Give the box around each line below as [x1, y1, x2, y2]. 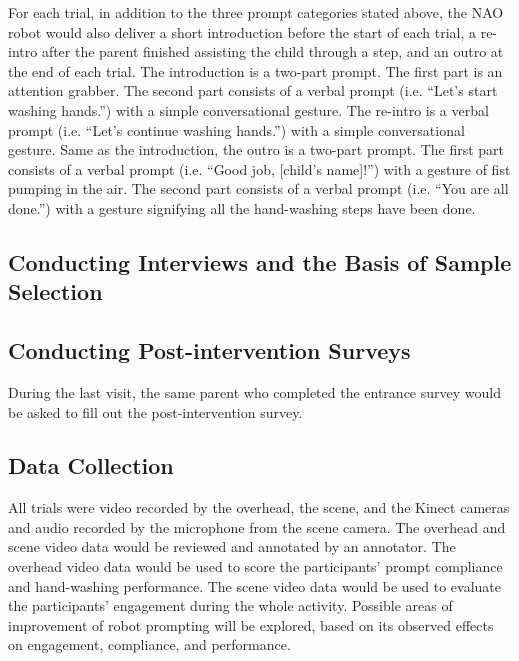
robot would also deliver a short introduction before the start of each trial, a [8, 21, 476, 42]
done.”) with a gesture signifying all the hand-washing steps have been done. [8, 197, 476, 218]
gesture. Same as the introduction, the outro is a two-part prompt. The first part [8, 139, 505, 160]
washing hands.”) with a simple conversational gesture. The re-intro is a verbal [8, 99, 489, 120]
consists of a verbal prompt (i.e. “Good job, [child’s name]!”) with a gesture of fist [8, 158, 511, 179]
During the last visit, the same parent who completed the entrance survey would [8, 381, 501, 402]
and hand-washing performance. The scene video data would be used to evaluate [8, 575, 502, 596]
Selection [8, 276, 103, 307]
